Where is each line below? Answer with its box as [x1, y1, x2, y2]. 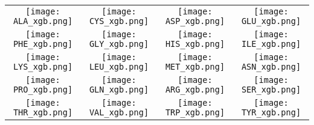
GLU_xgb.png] [241, 16, 301, 26]
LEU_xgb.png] [89, 62, 149, 72]
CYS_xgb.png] [89, 16, 149, 26]
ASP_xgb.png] [165, 16, 225, 26]
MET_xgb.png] [165, 62, 225, 72]
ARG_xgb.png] [165, 85, 225, 94]
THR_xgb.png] [13, 108, 73, 117]
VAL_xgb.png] [89, 108, 149, 117]
